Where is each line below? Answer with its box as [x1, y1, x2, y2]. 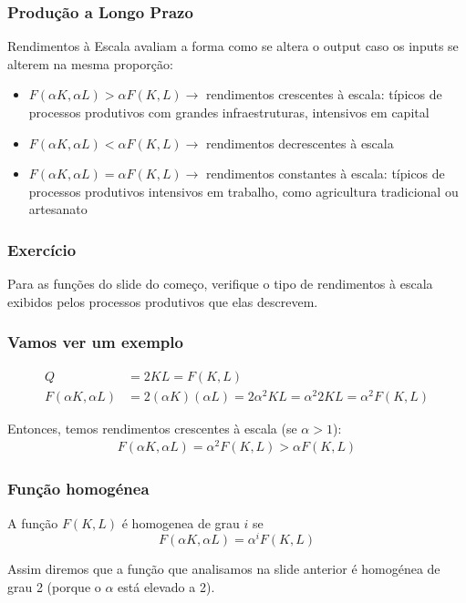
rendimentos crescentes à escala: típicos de [206, 85, 442, 104]
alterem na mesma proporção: [7, 54, 173, 73]
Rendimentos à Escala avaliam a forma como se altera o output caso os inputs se [7, 36, 459, 56]
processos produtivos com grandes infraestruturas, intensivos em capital [28, 103, 430, 121]
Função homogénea [7, 477, 150, 500]
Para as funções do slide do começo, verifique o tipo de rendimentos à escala [7, 274, 433, 293]
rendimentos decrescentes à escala [206, 133, 394, 152]
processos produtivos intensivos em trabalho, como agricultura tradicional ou [28, 181, 459, 200]
